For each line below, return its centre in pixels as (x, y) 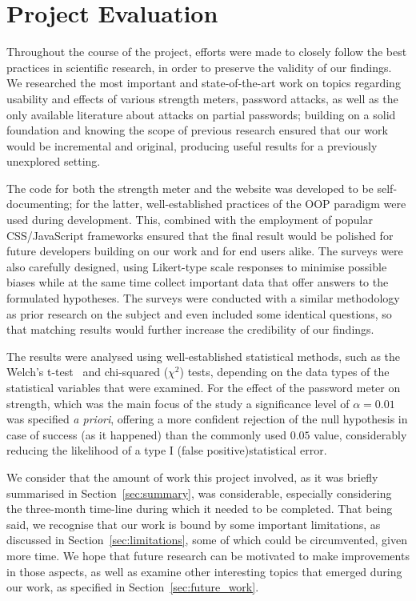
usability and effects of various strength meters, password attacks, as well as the (202, 98)
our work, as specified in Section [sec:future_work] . (133, 587)
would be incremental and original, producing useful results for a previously (192, 145)
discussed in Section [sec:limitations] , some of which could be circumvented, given (207, 540)
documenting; (40, 204)
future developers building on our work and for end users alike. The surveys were (205, 251)
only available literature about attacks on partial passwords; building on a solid (201, 114)
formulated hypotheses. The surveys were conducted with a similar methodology (203, 298)
